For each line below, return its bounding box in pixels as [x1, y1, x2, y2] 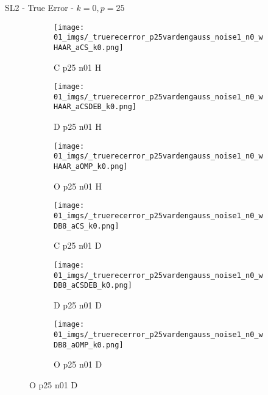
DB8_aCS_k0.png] [54, 221, 119, 230]
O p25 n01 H [54, 179, 102, 192]
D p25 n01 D [54, 298, 102, 311]
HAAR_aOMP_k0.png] [54, 162, 128, 171]
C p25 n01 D [54, 239, 102, 252]
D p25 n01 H [54, 120, 102, 133]
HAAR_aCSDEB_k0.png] [54, 102, 137, 112]
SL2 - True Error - [5, 1, 74, 13]
